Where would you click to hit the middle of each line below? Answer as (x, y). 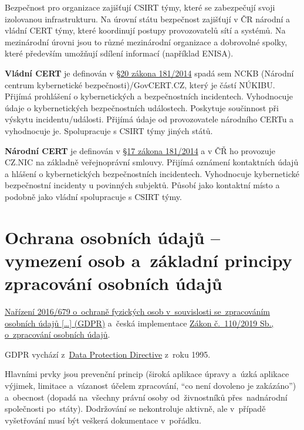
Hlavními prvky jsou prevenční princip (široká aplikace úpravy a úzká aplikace (147, 374)
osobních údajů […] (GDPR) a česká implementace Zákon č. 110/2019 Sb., (139, 323)
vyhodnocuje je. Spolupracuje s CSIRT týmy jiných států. (109, 130)
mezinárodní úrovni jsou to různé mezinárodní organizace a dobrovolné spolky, (146, 41)
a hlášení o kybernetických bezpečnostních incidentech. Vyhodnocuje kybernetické (152, 173)
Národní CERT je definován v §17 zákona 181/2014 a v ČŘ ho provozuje (140, 150)
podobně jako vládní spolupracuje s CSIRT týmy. (93, 196)
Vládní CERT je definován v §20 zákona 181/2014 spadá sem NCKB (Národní (149, 73)
